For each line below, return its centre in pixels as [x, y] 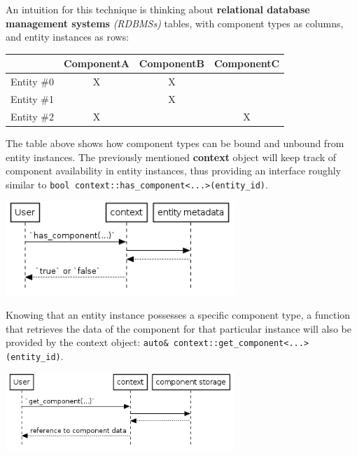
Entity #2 [33, 116]
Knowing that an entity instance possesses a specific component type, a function [178, 314]
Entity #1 [33, 98]
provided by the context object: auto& [87, 342]
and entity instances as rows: [68, 37]
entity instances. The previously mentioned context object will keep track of [171, 157]
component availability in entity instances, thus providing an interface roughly [174, 171]
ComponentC [247, 63]
